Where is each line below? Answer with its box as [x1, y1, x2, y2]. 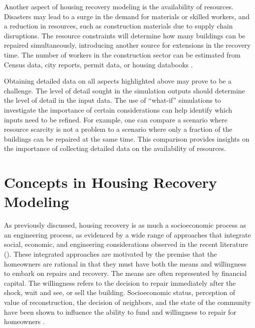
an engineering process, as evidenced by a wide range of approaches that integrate [4, 229, 251, 239]
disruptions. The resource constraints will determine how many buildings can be [4, 30, 246, 40]
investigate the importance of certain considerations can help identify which [4, 104, 232, 115]
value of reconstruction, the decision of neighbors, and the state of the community [4, 297, 251, 307]
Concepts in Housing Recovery [4, 172, 217, 192]
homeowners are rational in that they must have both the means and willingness [4, 258, 247, 268]
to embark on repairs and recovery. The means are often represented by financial [4, 268, 247, 278]
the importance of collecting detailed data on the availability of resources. [4, 143, 226, 153]
